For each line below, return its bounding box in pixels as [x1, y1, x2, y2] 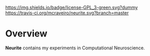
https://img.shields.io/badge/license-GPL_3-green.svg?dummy [5, 5, 138, 10]
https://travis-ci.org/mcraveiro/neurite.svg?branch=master [5, 10, 129, 16]
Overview [5, 28, 48, 40]
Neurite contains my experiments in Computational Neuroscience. [5, 45, 145, 51]
